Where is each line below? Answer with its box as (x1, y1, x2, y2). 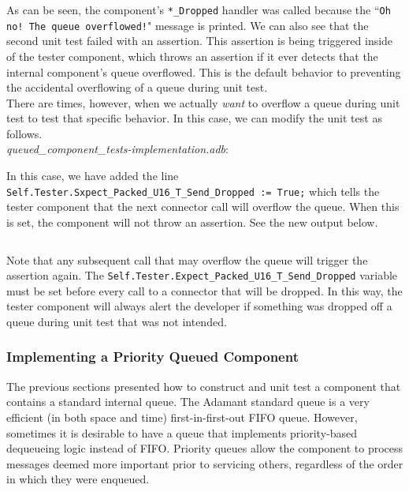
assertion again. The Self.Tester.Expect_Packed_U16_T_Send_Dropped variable (6, 267, 398, 284)
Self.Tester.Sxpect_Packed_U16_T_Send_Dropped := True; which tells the (6, 182, 380, 199)
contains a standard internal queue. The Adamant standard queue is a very (6, 393, 370, 410)
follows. (6, 125, 43, 141)
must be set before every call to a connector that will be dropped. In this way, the (6, 282, 403, 299)
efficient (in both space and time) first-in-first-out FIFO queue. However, (6, 408, 358, 425)
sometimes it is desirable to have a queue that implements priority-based (6, 424, 358, 441)
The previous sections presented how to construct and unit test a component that (6, 377, 401, 394)
